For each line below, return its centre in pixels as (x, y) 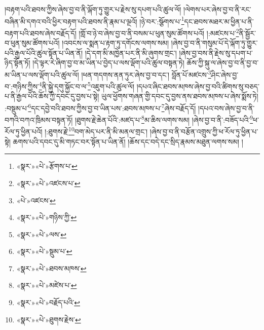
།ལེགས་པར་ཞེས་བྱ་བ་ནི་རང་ (217, 9)
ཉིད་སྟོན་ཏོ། (17, 63)
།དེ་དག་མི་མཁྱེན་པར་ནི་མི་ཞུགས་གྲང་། (131, 52)
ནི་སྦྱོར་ (247, 33)
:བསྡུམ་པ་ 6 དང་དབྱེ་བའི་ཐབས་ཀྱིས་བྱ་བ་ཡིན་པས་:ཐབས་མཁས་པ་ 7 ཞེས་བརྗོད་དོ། (100, 107)
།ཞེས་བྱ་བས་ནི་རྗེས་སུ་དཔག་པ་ (216, 52)
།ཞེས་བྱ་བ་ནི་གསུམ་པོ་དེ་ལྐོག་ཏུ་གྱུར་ (214, 43)
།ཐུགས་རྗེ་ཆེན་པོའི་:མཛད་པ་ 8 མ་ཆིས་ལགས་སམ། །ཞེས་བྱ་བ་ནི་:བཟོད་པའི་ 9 (164, 119)
